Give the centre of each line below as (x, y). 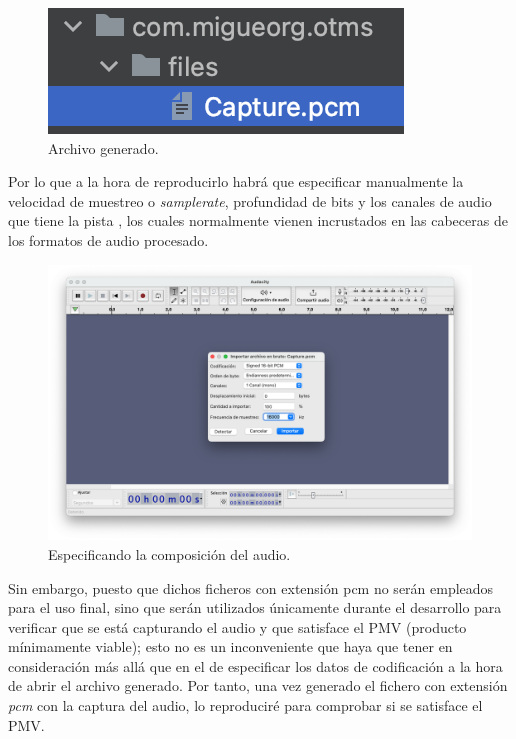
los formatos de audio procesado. (108, 239)
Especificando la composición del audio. (169, 553)
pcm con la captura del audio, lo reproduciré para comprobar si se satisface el (245, 705)
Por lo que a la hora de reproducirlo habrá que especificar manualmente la (236, 181)
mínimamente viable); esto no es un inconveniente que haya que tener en (230, 646)
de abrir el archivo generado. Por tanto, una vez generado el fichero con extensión (258, 685)
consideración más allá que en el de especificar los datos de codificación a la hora (255, 665)
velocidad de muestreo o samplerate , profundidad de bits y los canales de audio (250, 200)
